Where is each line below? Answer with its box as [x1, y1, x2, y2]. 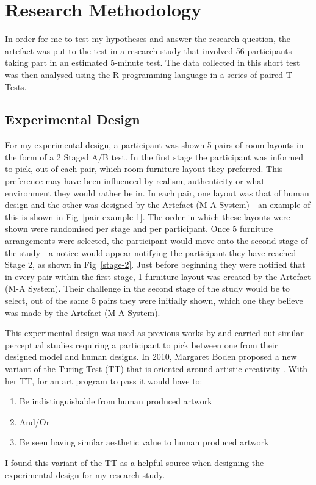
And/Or [19, 415, 50, 428]
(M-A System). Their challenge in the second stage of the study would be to [5, 282, 290, 295]
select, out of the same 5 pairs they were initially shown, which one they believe [5, 294, 303, 307]
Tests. [5, 80, 27, 93]
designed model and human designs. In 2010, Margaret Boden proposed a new [5, 350, 297, 363]
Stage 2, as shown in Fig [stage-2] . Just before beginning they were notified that [5, 258, 306, 271]
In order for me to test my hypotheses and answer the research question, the [5, 32, 291, 45]
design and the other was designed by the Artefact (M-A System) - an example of [5, 198, 311, 211]
